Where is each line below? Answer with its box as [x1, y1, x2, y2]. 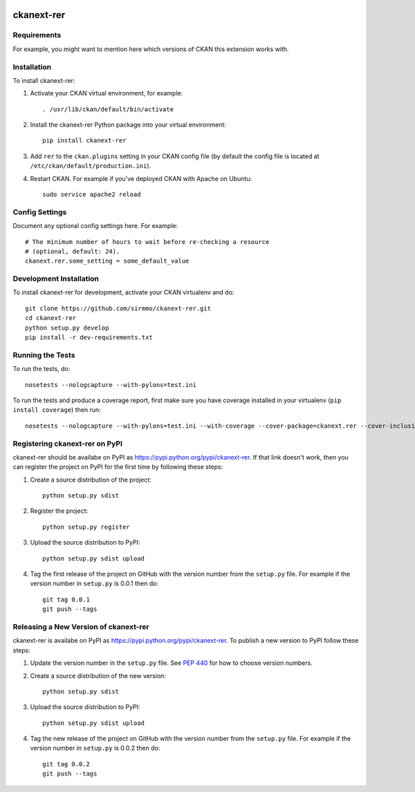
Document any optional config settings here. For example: [12, 222, 178, 230]
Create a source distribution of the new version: [30, 671, 166, 680]
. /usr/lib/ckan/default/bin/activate [42, 105, 174, 113]
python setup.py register [42, 522, 131, 531]
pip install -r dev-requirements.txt [25, 334, 154, 341]
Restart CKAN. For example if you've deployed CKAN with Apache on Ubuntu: [30, 174, 252, 182]
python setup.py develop [25, 323, 109, 332]
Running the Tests [12, 350, 75, 359]
